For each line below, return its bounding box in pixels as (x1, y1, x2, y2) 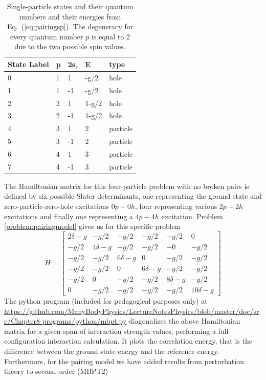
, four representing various (135, 201, 217, 211)
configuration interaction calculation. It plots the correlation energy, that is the (4, 335, 252, 346)
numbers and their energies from (19, 11, 121, 22)
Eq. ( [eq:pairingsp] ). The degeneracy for (7, 21, 134, 32)
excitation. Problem (161, 210, 223, 221)
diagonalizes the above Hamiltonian (129, 315, 240, 326)
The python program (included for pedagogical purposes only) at (4, 295, 208, 306)
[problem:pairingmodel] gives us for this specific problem (4, 221, 181, 231)
